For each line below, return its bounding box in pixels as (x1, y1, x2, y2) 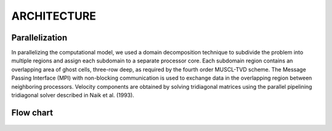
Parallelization (11, 32, 68, 43)
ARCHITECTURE (11, 9, 97, 23)
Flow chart (11, 107, 53, 118)
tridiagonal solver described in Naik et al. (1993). (11, 92, 135, 99)
